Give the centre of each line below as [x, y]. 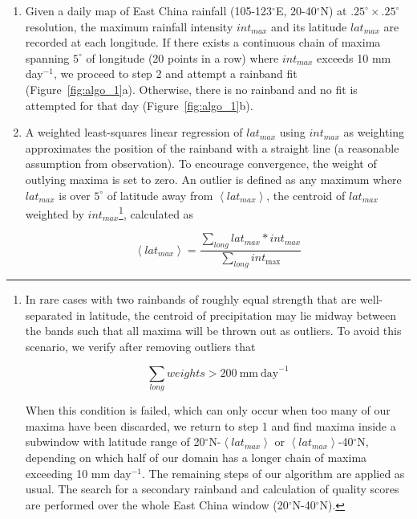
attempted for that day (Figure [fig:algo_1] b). [139, 105]
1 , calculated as [156, 213]
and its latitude [309, 26]
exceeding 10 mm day [78, 473]
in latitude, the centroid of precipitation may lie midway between [236, 315]
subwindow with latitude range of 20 [115, 441]
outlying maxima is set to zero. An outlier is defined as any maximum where [213, 179]
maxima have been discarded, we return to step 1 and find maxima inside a [211, 425]
